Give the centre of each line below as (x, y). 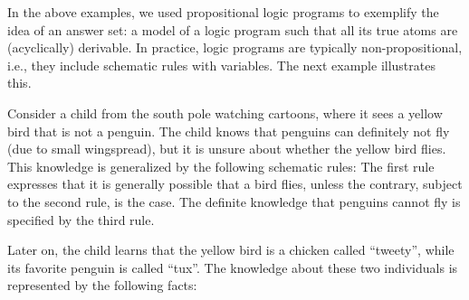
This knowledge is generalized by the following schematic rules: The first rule (221, 166)
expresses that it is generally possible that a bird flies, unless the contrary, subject (235, 184)
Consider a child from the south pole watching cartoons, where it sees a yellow (225, 112)
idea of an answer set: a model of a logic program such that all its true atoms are (233, 29)
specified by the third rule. (81, 219)
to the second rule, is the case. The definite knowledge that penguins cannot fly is (234, 201)
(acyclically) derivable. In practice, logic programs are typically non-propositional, (235, 47)
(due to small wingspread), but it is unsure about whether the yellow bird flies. (227, 149)
